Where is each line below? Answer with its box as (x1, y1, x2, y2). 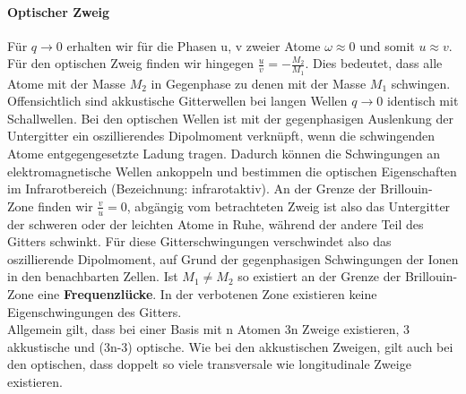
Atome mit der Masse (7, 73, 125, 92)
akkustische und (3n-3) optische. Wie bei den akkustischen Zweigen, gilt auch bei (7, 337, 453, 355)
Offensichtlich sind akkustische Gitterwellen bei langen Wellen (7, 91, 348, 110)
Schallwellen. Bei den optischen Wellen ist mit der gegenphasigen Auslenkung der (7, 108, 453, 127)
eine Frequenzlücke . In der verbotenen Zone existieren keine (38, 284, 377, 303)
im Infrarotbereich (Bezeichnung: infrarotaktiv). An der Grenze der (7, 179, 376, 198)
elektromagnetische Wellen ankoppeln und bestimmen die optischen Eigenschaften (7, 161, 457, 180)
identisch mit (386, 91, 459, 110)
